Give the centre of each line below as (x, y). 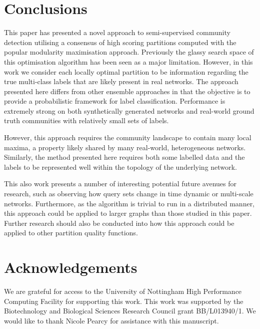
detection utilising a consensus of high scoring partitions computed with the (120, 42)
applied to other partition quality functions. (71, 233)
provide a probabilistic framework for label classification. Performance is (115, 101)
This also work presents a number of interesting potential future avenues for (120, 184)
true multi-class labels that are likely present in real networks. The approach (121, 81)
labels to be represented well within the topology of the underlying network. (120, 167)
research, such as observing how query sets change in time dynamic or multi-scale (129, 194)
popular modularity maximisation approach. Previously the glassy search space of (129, 52)
